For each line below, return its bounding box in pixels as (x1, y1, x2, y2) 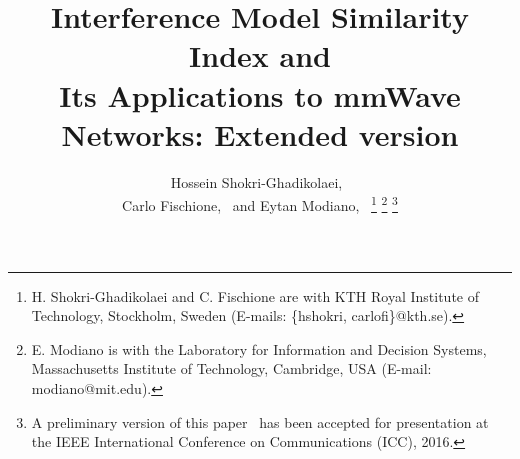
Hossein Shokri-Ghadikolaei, (170, 171, 343, 192)
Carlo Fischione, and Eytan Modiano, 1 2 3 (122, 192, 398, 215)
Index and (189, 35, 331, 76)
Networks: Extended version (61, 113, 459, 154)
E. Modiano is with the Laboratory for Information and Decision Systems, (31, 338, 487, 359)
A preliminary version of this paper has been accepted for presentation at (31, 411, 489, 432)
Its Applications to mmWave (59, 74, 461, 115)
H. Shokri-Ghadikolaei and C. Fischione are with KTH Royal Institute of (31, 285, 479, 306)
